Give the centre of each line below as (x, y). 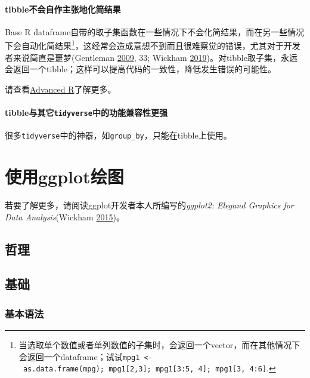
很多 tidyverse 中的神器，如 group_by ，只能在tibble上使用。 (118, 135)
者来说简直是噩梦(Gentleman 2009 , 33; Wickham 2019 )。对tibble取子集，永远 (151, 57)
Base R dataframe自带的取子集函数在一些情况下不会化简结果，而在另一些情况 (155, 31)
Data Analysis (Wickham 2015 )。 (65, 216)
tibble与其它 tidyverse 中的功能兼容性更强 (86, 113)
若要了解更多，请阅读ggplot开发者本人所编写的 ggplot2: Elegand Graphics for (149, 205)
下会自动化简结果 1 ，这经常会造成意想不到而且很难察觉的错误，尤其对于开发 (153, 45)
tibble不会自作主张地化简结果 (63, 9)
